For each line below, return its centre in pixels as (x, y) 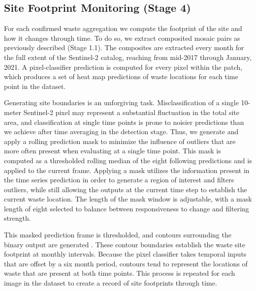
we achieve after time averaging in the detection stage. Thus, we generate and (121, 131)
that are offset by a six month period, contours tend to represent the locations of (126, 263)
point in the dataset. (35, 86)
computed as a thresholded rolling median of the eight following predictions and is (128, 160)
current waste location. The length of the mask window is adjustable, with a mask (128, 199)
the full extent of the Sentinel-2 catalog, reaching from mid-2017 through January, (128, 57)
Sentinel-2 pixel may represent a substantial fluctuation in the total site (131, 112)
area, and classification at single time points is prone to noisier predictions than (124, 122)
